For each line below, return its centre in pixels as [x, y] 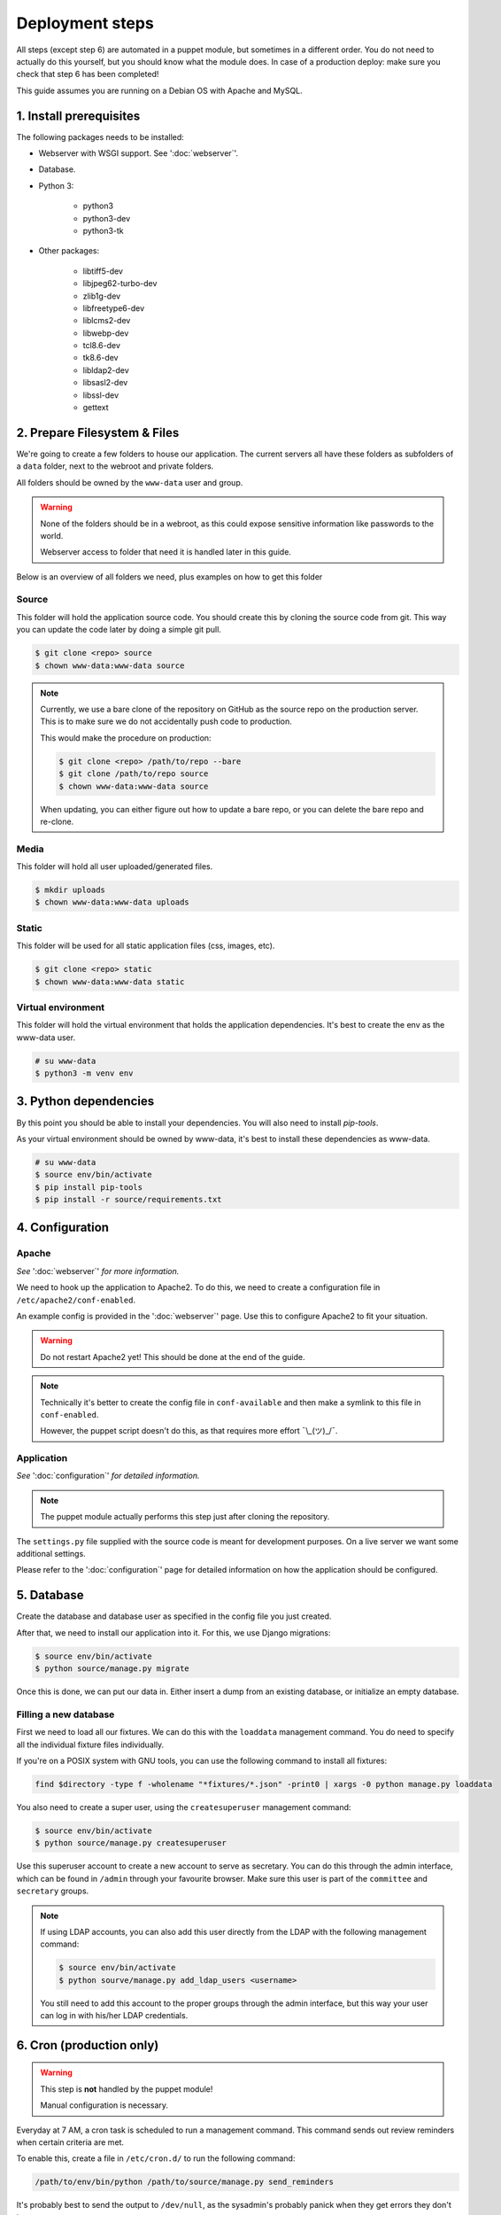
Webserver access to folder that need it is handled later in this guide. [166, 552]
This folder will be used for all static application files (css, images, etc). [146, 946]
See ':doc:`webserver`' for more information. [98, 1271]
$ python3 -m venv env [84, 1073]
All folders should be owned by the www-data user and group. [130, 482]
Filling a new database [66, 1714]
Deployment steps [85, 23]
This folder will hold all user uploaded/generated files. [115, 867]
